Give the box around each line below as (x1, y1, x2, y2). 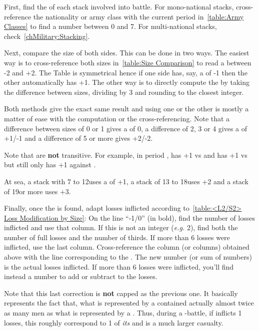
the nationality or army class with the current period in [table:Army (33, 11, 244, 21)
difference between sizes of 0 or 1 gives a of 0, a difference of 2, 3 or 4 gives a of (4, 123, 247, 133)
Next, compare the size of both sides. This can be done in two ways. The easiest (4, 47, 249, 58)
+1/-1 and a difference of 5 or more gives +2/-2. (4, 133, 153, 143)
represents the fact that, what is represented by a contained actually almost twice (4, 298, 254, 308)
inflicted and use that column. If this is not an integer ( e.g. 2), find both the (4, 222, 238, 233)
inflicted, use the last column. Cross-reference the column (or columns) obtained (4, 242, 249, 252)
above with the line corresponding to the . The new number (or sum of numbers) (4, 252, 252, 262)
